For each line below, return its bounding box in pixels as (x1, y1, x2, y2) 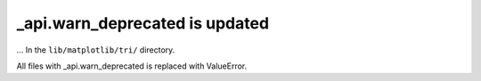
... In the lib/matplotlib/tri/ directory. (16, 45, 175, 55)
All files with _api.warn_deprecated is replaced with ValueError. (16, 61, 248, 71)
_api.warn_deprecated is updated (16, 13, 270, 33)
